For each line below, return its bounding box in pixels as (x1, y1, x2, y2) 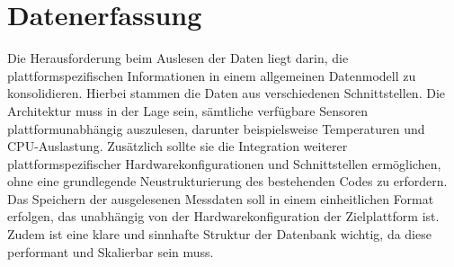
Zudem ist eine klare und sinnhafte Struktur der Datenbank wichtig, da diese (7, 225, 432, 244)
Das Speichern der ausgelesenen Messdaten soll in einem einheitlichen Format (7, 189, 434, 208)
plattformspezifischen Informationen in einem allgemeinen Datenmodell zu (7, 66, 416, 85)
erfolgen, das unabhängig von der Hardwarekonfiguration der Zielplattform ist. (7, 207, 440, 226)
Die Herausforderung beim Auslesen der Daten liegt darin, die (7, 49, 349, 67)
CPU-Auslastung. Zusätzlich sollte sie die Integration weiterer (7, 137, 348, 156)
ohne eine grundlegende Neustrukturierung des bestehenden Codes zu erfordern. (7, 172, 448, 191)
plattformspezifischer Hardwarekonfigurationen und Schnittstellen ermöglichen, (7, 154, 441, 173)
